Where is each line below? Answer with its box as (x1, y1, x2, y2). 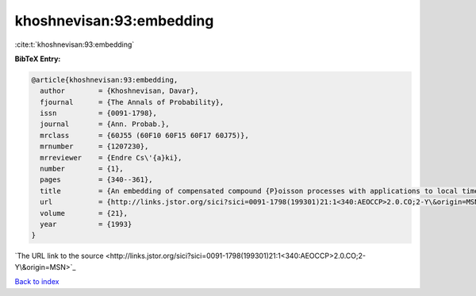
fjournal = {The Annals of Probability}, (40, 98, 225, 106)
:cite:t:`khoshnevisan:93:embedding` (14, 40, 135, 49)
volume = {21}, (40, 209, 129, 217)
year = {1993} (40, 220, 132, 229)
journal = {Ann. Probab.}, (40, 120, 170, 129)
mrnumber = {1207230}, (40, 142, 149, 151)
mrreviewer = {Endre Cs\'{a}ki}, (40, 153, 182, 162)
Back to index (14, 277, 59, 286)
